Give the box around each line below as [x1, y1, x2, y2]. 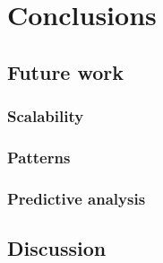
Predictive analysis [7, 187, 146, 209]
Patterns [7, 145, 71, 168]
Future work [7, 57, 124, 85]
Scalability [7, 105, 84, 127]
